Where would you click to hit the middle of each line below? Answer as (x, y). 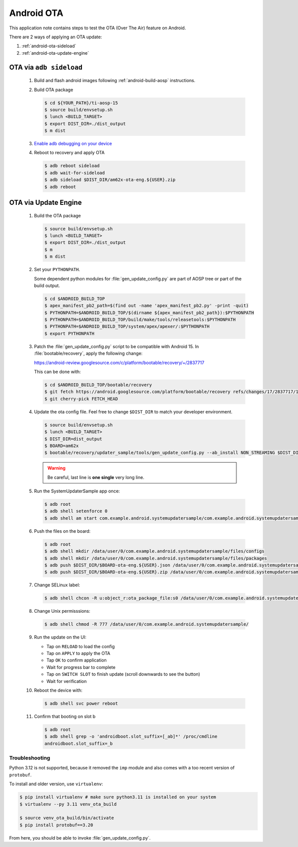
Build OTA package (54, 90)
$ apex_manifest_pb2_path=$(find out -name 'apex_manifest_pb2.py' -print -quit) (147, 306)
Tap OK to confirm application (76, 660)
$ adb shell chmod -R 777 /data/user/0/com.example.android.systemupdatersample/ (147, 624)
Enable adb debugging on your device (73, 144)
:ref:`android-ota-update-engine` (55, 53)
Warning (56, 468)
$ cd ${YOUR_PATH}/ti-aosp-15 (81, 103)
